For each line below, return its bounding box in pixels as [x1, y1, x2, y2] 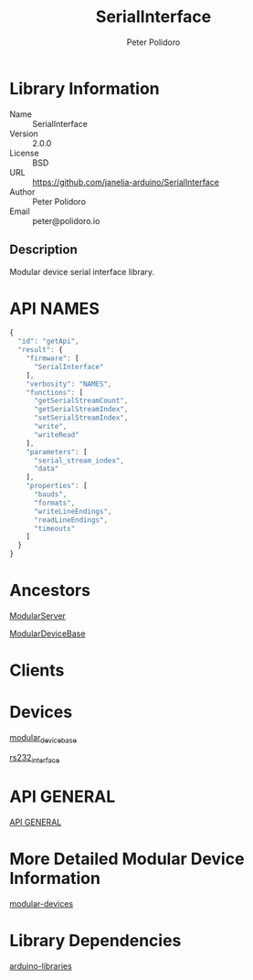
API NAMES [9, 298, 100, 319]
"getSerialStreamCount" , [33, 396, 129, 406]
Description [9, 242, 78, 258]
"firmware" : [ [26, 354, 79, 363]
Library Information [9, 78, 160, 99]
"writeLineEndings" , [33, 506, 112, 516]
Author [9, 186, 36, 197]
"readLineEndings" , [33, 515, 108, 525]
